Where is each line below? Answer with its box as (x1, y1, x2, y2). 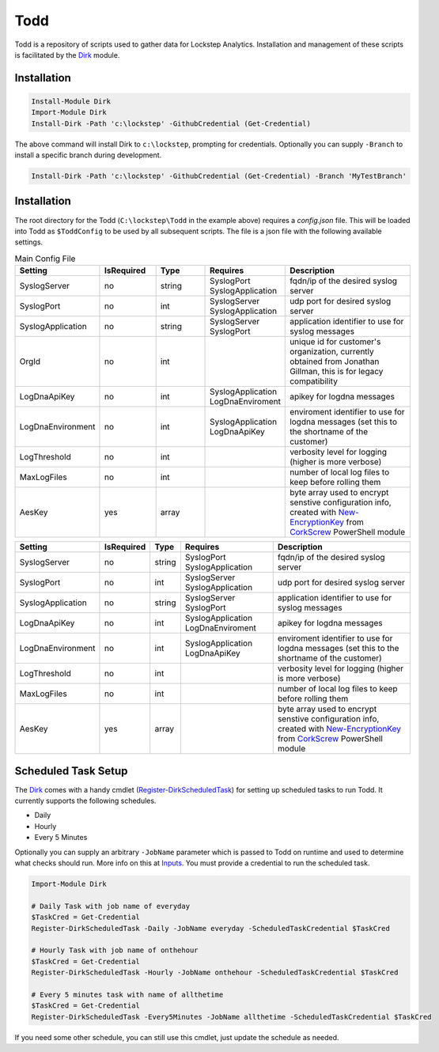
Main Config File (14, 253, 76, 264)
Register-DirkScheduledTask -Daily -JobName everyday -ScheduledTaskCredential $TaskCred (31, 924, 391, 933)
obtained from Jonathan (290, 356, 380, 367)
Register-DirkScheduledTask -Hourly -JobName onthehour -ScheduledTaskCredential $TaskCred (31, 968, 399, 977)
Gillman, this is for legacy (290, 366, 384, 377)
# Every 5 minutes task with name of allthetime (31, 990, 224, 999)
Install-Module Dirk (31, 96, 111, 106)
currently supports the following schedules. (14, 796, 157, 806)
